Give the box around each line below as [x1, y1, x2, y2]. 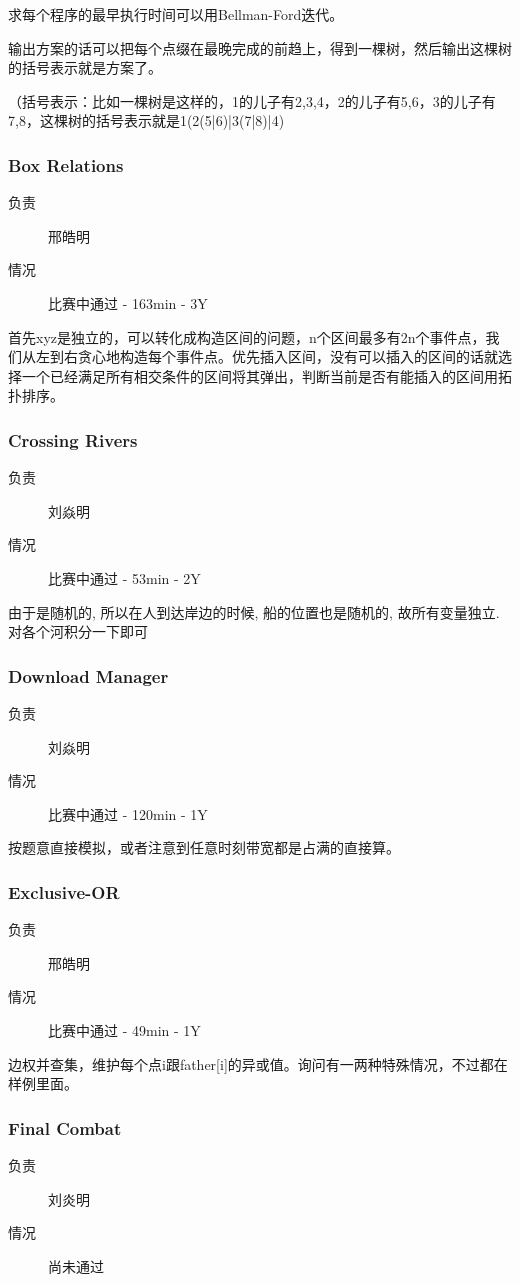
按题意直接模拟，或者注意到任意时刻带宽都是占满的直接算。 [8, 837, 400, 858]
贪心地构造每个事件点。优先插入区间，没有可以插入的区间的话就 [77, 346, 498, 367]
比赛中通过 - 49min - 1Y [48, 1019, 201, 1040]
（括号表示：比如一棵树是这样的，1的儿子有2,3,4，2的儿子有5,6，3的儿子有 [8, 90, 496, 111]
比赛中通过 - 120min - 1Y [48, 803, 208, 824]
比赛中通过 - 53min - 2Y [48, 567, 201, 588]
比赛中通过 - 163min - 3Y [48, 292, 208, 313]
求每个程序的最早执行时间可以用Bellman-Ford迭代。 [8, 4, 344, 24]
